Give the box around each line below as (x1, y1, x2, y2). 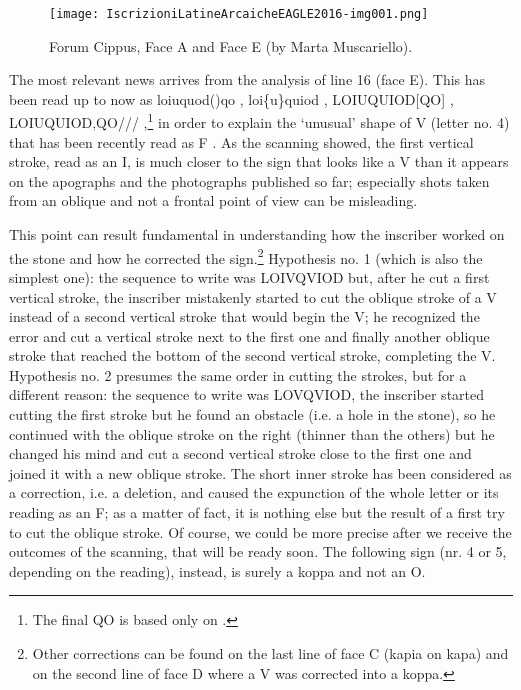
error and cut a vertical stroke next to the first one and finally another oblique (9, 325, 490, 346)
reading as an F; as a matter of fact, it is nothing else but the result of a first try (9, 502, 505, 523)
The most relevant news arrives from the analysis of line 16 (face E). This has (9, 69, 486, 90)
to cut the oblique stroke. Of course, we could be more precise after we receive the (9, 521, 512, 542)
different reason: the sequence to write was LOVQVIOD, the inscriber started (9, 384, 485, 405)
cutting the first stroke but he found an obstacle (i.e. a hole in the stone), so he (9, 404, 496, 425)
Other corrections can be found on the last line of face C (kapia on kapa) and (32, 643, 509, 663)
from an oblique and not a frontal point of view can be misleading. (9, 190, 418, 211)
